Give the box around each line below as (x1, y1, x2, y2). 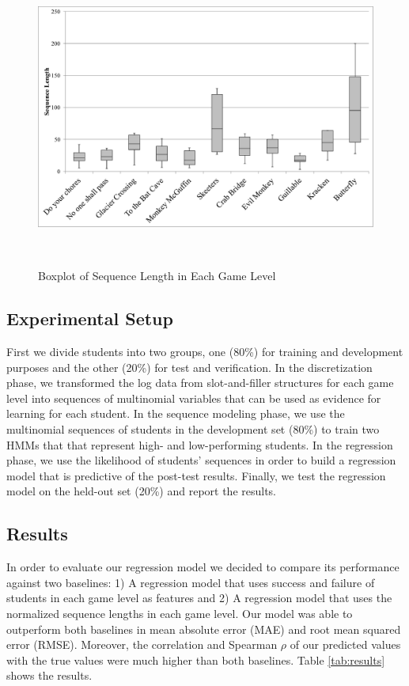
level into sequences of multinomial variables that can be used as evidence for (6, 389, 381, 406)
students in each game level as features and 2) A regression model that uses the (6, 589, 392, 606)
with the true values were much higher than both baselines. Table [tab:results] (6, 651, 385, 668)
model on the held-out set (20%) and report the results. (6, 483, 277, 499)
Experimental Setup (6, 306, 173, 331)
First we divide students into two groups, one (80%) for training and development (6, 343, 403, 360)
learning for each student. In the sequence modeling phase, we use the (6, 405, 345, 422)
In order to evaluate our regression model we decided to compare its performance (6, 559, 400, 575)
